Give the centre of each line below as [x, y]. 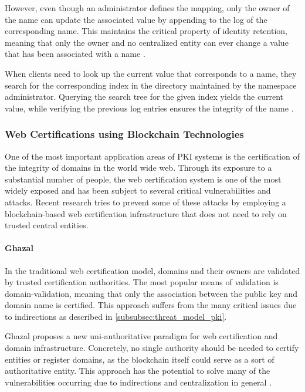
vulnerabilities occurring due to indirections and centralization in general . [138, 382]
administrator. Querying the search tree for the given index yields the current [144, 97]
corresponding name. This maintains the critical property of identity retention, [146, 31]
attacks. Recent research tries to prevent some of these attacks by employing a [145, 202]
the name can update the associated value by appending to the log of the [136, 19]
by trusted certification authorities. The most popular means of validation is [142, 282]
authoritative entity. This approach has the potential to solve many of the [138, 371]
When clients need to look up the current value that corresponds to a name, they [151, 73]
